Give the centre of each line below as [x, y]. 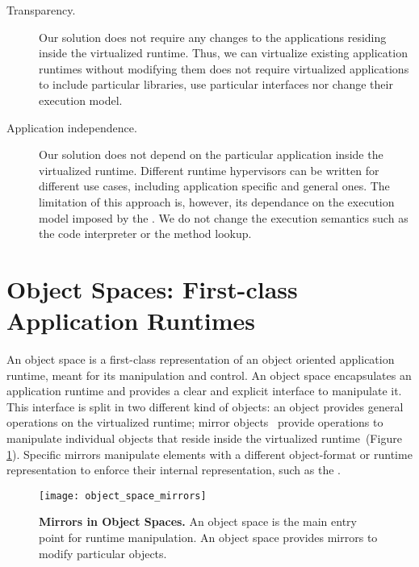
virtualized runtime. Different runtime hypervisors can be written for [209, 170]
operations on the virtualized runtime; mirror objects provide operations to [195, 422]
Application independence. [72, 127]
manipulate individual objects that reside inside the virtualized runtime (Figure [204, 438]
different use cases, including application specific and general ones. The [214, 186]
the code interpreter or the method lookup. [145, 233]
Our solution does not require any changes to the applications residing [213, 37]
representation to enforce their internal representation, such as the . [174, 470]
